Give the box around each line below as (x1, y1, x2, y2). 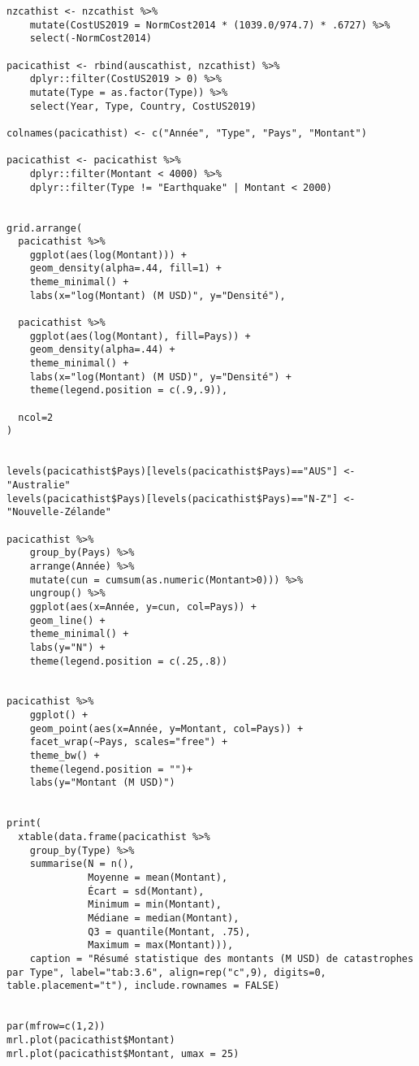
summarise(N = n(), (29, 858, 135, 870)
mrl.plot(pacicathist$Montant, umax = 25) (6, 1047, 240, 1059)
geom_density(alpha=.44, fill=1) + (29, 262, 222, 275)
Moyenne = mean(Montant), (88, 872, 228, 883)
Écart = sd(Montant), (88, 885, 205, 897)
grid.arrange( (6, 222, 83, 234)
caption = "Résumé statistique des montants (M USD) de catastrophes (29, 952, 414, 964)
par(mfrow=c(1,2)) (6, 1020, 106, 1033)
